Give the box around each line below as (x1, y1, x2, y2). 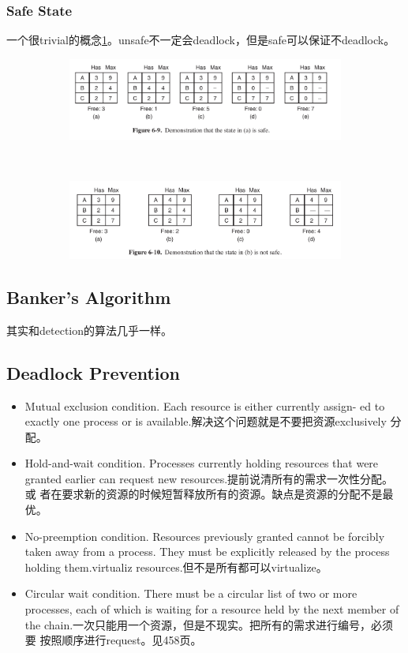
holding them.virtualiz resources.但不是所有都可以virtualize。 (24, 558, 328, 575)
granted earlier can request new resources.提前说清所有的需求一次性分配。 (24, 470, 394, 486)
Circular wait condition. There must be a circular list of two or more (24, 585, 357, 602)
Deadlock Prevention (6, 360, 181, 385)
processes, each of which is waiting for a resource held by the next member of (24, 601, 399, 617)
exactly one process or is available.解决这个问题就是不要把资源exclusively (24, 413, 387, 430)
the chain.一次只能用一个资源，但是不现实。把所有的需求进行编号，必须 (24, 616, 394, 632)
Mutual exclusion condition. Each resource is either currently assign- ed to (24, 397, 385, 414)
